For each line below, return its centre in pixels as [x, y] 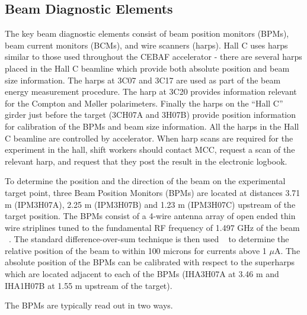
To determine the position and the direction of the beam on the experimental [145, 181]
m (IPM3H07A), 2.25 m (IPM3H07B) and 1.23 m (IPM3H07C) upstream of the [150, 204]
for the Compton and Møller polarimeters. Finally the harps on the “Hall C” [144, 103]
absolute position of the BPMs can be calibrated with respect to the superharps [150, 262]
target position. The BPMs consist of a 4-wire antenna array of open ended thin [150, 216]
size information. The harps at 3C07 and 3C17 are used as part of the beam [143, 80]
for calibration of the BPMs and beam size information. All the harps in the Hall [152, 126]
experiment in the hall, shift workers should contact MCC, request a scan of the [150, 150]
